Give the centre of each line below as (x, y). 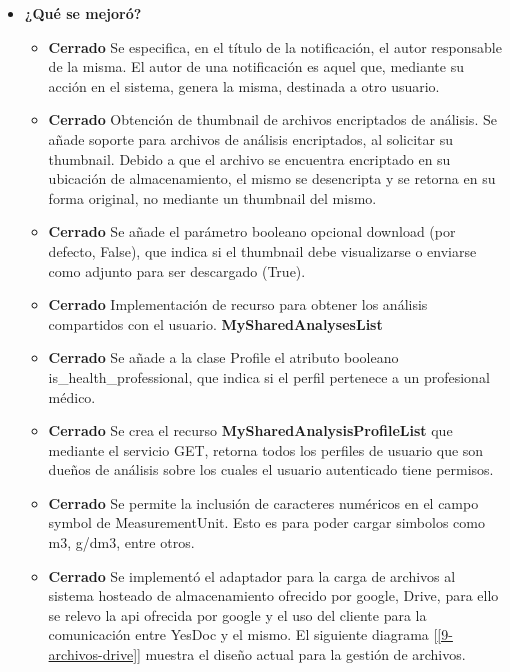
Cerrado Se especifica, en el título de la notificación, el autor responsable (275, 46)
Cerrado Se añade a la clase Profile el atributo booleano (223, 357)
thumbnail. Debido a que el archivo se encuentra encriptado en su (249, 158)
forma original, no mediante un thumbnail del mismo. (212, 197)
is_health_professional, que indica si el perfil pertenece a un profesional (269, 376)
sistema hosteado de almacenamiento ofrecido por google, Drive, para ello (273, 595)
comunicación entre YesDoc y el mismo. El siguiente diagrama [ (243, 634)
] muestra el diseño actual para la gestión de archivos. (301, 654)
